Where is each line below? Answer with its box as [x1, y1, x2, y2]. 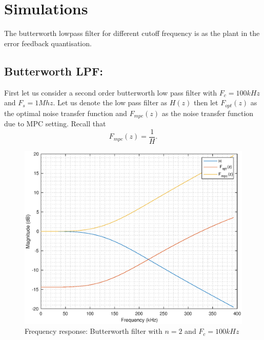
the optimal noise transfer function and [4, 107, 127, 118]
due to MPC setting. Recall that [4, 118, 106, 129]
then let [194, 97, 218, 108]
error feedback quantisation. [4, 37, 92, 48]
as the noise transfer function [161, 107, 254, 118]
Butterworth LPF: [4, 63, 103, 79]
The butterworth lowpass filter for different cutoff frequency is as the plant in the [4, 28, 260, 39]
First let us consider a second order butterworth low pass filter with [4, 87, 217, 98]
